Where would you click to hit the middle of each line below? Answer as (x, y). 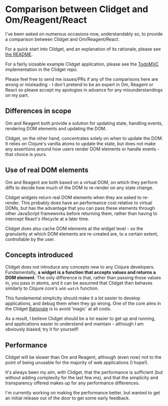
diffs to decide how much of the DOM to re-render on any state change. (79, 188)
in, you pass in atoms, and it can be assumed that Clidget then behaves (79, 283)
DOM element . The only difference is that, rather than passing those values (83, 278)
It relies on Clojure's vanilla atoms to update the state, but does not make (80, 143)
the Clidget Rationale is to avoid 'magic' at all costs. (58, 309)
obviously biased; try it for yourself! (42, 329)
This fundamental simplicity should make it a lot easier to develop (73, 298)
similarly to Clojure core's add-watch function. (52, 288)
